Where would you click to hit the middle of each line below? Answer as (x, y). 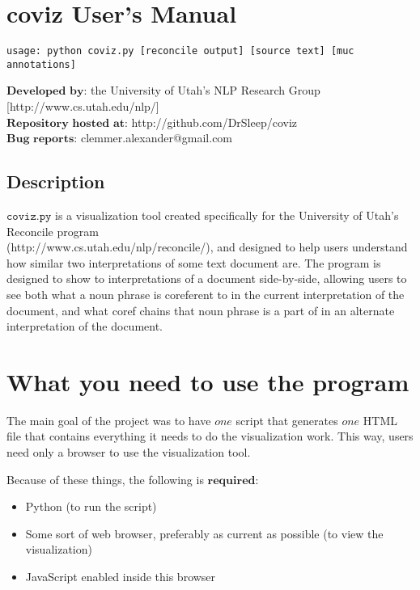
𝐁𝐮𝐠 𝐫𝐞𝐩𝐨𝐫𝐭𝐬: (42, 139)
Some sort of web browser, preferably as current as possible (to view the (204, 533)
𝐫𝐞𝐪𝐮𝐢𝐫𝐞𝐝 (231, 480)
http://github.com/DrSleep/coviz (214, 122)
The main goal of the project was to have (109, 420)
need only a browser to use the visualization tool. (129, 452)
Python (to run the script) (91, 506)
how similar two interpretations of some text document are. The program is (194, 262)
